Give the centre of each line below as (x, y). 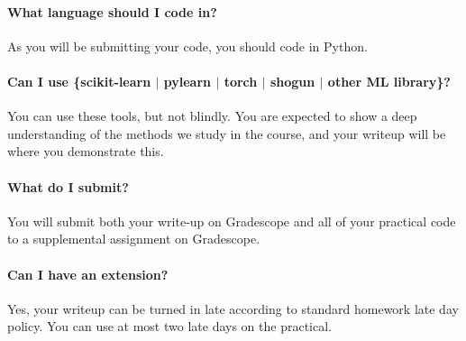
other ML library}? (389, 81)
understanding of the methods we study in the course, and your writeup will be (227, 133)
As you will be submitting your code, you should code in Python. (187, 46)
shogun (292, 81)
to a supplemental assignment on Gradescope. (134, 239)
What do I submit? (68, 186)
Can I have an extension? (88, 274)
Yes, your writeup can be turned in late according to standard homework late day (233, 308)
